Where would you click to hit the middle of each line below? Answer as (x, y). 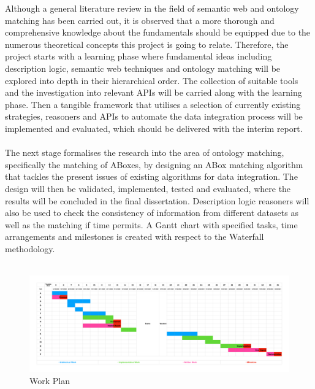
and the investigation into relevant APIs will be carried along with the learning (154, 92)
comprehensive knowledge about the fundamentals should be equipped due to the (158, 32)
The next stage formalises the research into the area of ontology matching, (145, 152)
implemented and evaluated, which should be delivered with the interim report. (154, 128)
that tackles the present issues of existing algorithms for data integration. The (151, 176)
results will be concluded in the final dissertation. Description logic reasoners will (157, 200)
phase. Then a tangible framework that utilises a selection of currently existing (153, 104)
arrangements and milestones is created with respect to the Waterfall (135, 237)
